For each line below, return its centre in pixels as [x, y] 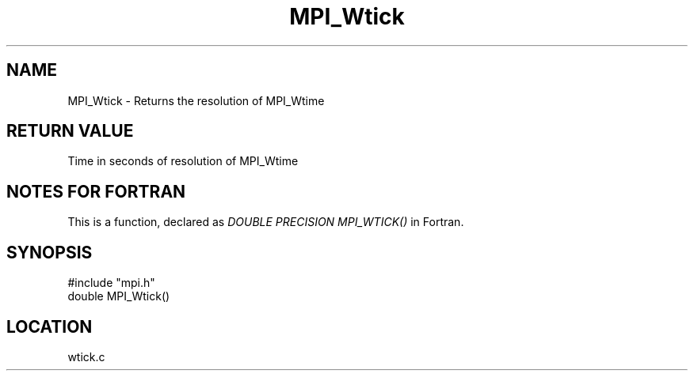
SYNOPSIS [50, 252]
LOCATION [50, 326]
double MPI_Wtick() [119, 296]
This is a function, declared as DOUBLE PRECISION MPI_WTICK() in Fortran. [266, 222]
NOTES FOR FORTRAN [96, 191]
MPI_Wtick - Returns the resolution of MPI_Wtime [196, 100]
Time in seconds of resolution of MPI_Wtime [183, 161]
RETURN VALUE [70, 131]
